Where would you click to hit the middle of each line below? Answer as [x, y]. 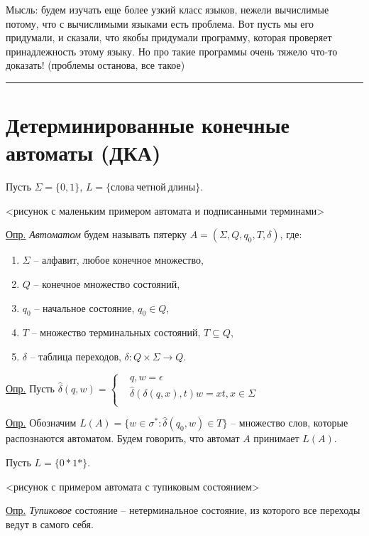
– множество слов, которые [290, 423]
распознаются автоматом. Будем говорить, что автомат [123, 438]
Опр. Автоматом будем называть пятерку [97, 234]
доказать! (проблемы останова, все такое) [95, 65]
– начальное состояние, [84, 307]
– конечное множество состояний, [107, 284]
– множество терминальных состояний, [116, 332]
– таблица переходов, [76, 357]
